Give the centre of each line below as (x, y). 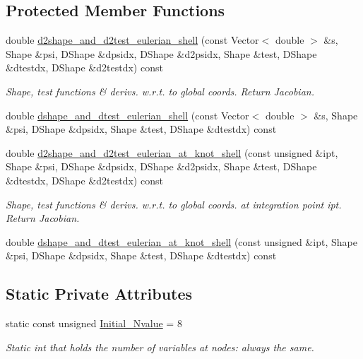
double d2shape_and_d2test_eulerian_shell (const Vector (132, 40)
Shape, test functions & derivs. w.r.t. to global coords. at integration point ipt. (174, 204)
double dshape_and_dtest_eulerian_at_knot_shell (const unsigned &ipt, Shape (181, 241)
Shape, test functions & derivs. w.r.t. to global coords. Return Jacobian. (160, 91)
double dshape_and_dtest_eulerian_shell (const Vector (127, 115)
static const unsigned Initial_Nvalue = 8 (94, 323)
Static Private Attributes (99, 294)
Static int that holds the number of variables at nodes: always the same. (160, 347)
